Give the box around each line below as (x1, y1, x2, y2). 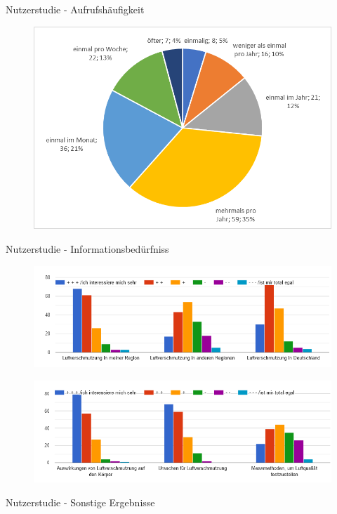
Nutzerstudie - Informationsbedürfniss (6, 242, 169, 256)
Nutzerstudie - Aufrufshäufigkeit (6, 2, 145, 16)
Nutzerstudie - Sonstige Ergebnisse (6, 494, 155, 509)
